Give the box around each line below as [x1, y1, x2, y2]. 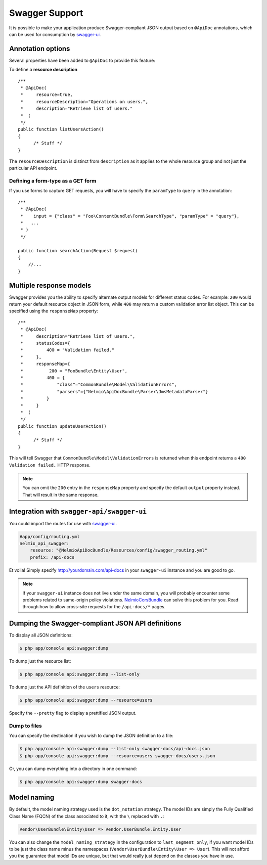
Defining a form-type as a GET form [9, 178, 96, 184]
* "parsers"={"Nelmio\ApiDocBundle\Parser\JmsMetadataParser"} [20, 389, 209, 394]
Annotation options [9, 45, 70, 53]
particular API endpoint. [9, 165, 58, 171]
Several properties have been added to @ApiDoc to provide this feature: [9, 57, 155, 63]
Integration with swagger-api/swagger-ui [9, 507, 147, 515]
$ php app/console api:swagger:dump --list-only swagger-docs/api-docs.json [19, 746, 210, 752]
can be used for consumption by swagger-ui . [9, 31, 101, 37]
